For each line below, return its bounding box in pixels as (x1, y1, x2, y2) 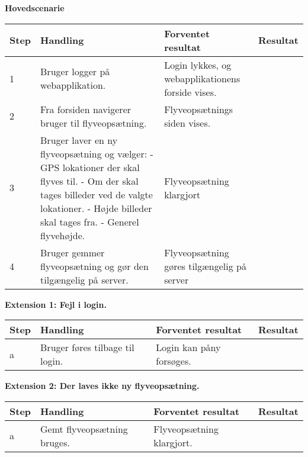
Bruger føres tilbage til (40, 340, 134, 355)
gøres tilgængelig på (164, 259, 246, 273)
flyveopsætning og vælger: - (40, 146, 153, 160)
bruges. (40, 435, 70, 449)
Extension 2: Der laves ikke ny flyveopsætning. (5, 379, 200, 392)
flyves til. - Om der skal (40, 173, 139, 188)
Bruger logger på (40, 65, 110, 79)
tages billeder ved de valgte (40, 187, 153, 201)
